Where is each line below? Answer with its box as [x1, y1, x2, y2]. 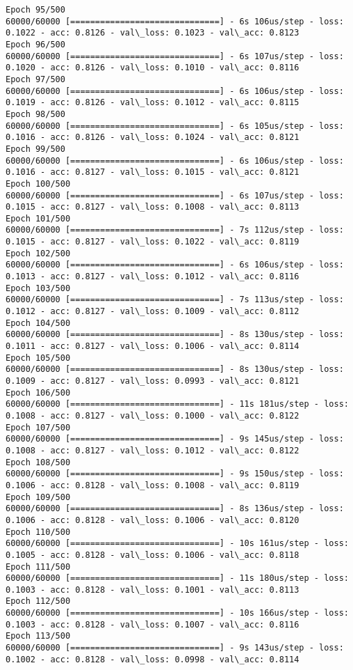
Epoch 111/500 [6, 561, 71, 572]
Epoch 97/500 [6, 74, 65, 84]
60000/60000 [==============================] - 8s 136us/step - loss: [6, 504, 344, 514]
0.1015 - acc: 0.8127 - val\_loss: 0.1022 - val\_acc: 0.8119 [6, 237, 299, 247]
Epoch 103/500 [6, 283, 71, 293]
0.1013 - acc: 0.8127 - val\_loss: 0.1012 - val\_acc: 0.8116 [6, 272, 299, 282]
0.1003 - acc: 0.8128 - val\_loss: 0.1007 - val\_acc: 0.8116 [6, 619, 299, 630]
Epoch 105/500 [6, 352, 71, 363]
